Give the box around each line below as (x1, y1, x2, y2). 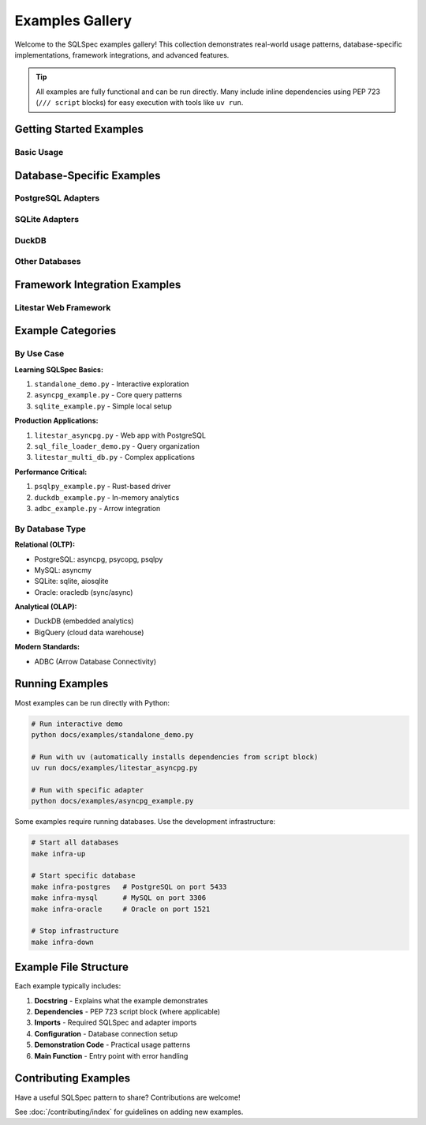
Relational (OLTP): (14, 540, 75, 549)
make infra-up (31, 849, 86, 858)
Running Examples (14, 677, 109, 690)
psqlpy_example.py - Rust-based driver (34, 482, 171, 491)
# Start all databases (31, 838, 119, 847)
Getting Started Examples (14, 122, 144, 136)
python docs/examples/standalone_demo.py (31, 730, 194, 739)
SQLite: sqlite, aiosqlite (34, 577, 109, 586)
